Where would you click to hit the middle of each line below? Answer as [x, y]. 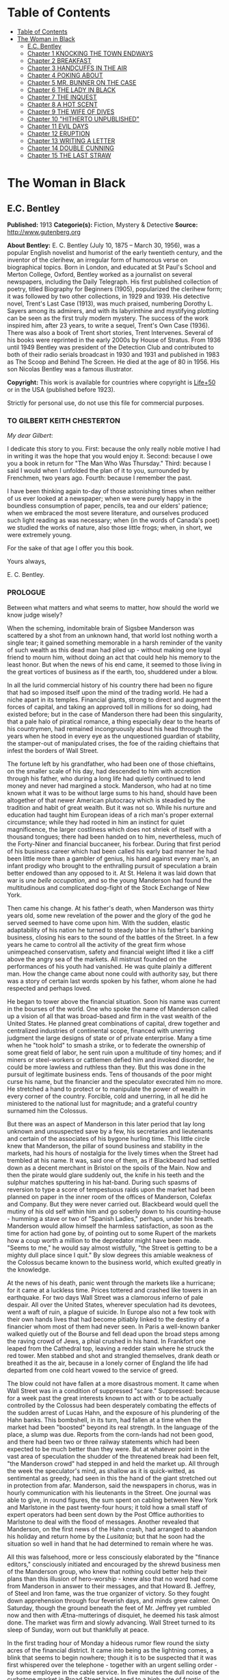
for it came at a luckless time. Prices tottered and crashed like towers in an [112, 1290]
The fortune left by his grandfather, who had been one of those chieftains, [111, 764]
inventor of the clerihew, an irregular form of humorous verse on [97, 260]
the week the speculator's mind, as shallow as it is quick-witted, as [101, 1470]
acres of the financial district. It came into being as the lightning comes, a [110, 1650]
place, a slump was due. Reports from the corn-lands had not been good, [110, 1434]
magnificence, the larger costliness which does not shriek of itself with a [109, 829]
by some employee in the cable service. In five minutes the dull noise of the [113, 1672]
